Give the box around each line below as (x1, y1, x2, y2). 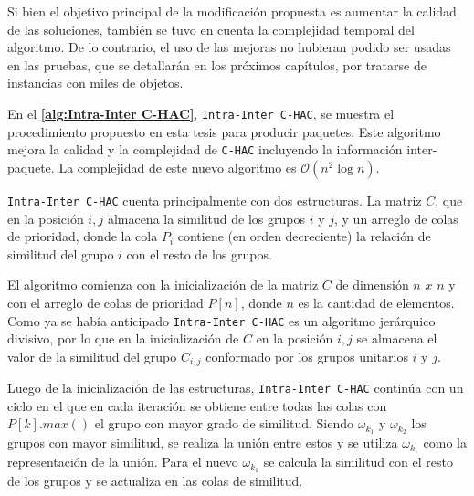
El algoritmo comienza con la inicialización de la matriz (7, 275, 319, 294)
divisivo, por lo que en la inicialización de (7, 329, 239, 348)
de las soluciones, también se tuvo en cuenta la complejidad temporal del (7, 19, 415, 38)
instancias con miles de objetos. (7, 73, 184, 92)
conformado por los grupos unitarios (205, 346, 408, 365)
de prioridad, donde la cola (7, 227, 158, 246)
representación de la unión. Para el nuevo (7, 452, 238, 471)
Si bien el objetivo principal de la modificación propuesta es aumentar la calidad (7, 2, 457, 20)
